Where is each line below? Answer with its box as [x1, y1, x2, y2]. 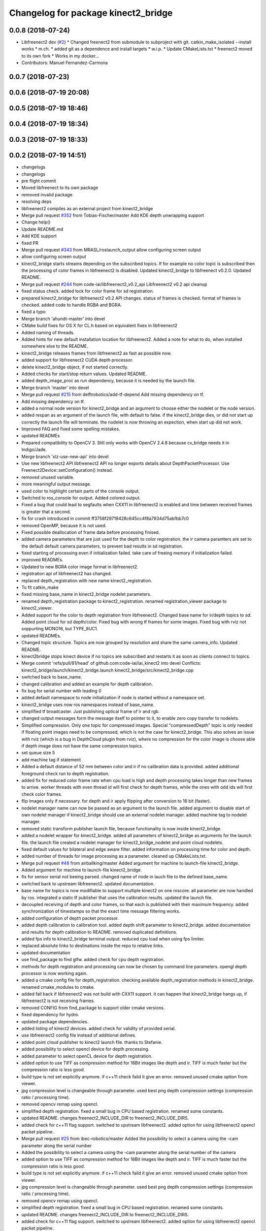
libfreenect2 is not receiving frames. [21, 998, 96, 1004]
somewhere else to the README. [21, 343, 89, 349]
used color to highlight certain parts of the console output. [21, 488, 140, 494]
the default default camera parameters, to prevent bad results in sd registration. [21, 543, 183, 549]
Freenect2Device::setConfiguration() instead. [21, 467, 113, 473]
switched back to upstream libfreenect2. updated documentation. [21, 880, 155, 886]
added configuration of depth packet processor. [21, 915, 119, 921]
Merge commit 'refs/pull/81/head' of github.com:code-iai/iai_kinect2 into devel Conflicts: [21, 660, 201, 666]
